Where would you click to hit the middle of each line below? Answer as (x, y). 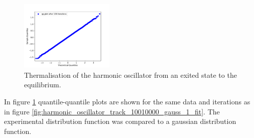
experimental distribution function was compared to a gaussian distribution (120, 121)
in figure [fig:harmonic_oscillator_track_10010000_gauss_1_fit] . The (112, 111)
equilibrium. (43, 85)
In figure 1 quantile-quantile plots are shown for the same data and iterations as (127, 101)
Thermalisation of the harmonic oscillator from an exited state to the (131, 75)
